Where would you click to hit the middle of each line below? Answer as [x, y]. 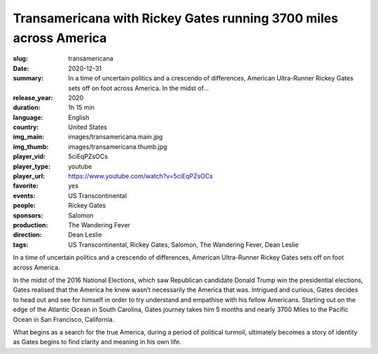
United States [88, 127]
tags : [21, 244]
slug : [20, 59]
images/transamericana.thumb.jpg [118, 146]
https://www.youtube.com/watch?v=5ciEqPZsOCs [141, 176]
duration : [27, 108]
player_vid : [29, 157]
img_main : [29, 137]
